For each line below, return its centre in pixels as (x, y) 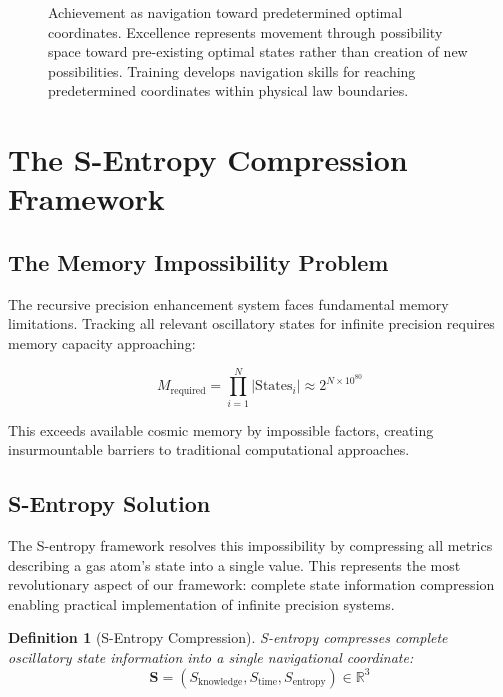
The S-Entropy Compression (208, 159)
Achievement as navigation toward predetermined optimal (225, 12)
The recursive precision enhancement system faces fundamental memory (228, 303)
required (188, 390)
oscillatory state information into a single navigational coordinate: (211, 657)
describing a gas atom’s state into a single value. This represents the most (234, 564)
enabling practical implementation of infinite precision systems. (201, 603)
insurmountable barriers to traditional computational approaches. (209, 449)
